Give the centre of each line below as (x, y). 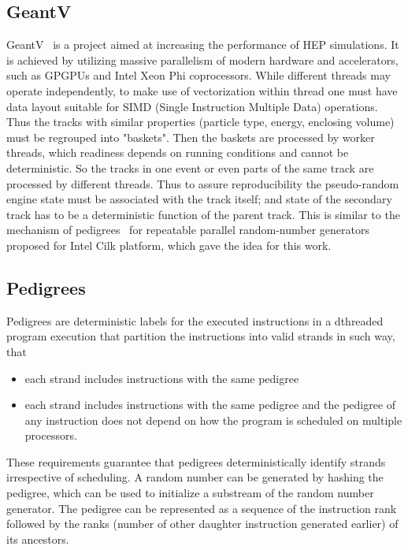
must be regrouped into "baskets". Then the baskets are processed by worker (191, 137)
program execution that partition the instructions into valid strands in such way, (201, 336)
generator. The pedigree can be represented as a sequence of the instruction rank (202, 508)
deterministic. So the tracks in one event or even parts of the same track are (190, 167)
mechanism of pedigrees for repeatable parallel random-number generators (188, 230)
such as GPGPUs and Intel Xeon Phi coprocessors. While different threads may (198, 75)
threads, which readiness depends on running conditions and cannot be (178, 152)
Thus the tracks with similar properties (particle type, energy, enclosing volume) (200, 122)
